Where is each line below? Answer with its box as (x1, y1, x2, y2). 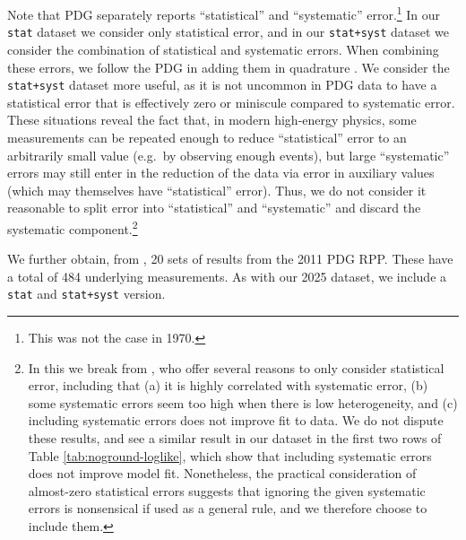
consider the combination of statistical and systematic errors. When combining (7, 39, 439, 58)
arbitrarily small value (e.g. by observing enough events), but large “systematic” (7, 145, 450, 164)
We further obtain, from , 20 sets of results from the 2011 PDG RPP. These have (7, 249, 453, 268)
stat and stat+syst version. (7, 284, 166, 303)
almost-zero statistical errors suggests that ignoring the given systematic (28, 481, 426, 500)
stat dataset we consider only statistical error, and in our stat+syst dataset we (7, 22, 450, 41)
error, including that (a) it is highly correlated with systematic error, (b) (28, 376, 428, 395)
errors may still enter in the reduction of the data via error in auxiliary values (7, 163, 435, 182)
